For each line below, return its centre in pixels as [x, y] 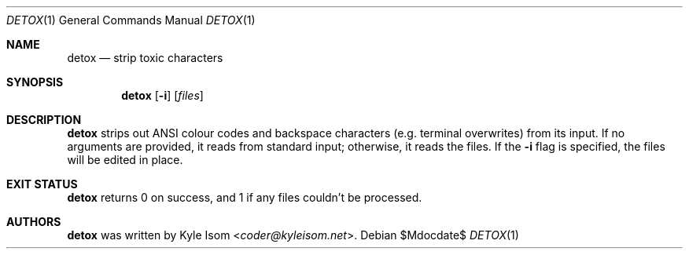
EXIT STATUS [42, 184]
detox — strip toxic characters [145, 58]
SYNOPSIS [35, 82]
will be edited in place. [125, 160]
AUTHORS [34, 222]
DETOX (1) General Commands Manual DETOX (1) [131, 20]
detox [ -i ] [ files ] [162, 95]
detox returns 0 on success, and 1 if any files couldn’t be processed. [245, 197]
